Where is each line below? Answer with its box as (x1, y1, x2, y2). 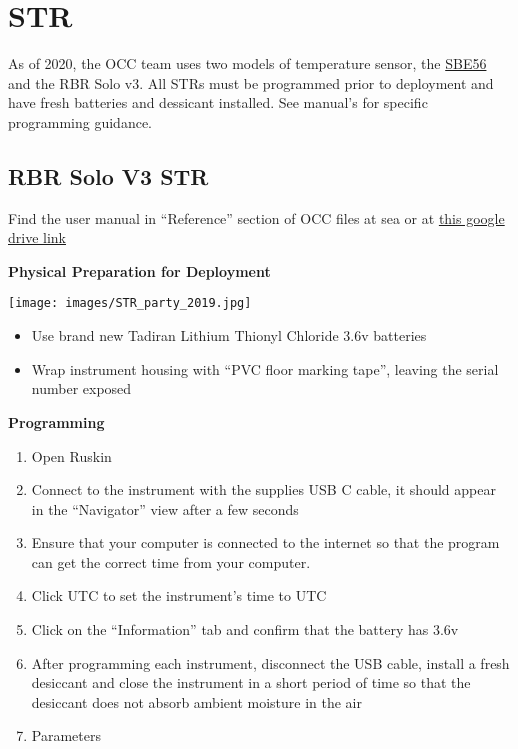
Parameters (31, 725, 101, 746)
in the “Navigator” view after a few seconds (31, 498, 299, 519)
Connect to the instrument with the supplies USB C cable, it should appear (31, 479, 496, 500)
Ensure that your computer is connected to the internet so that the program (31, 532, 500, 553)
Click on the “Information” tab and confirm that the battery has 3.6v (31, 619, 459, 640)
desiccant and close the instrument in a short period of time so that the (31, 672, 471, 693)
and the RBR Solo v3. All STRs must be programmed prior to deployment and (8, 72, 494, 93)
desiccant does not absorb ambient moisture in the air (31, 691, 362, 712)
